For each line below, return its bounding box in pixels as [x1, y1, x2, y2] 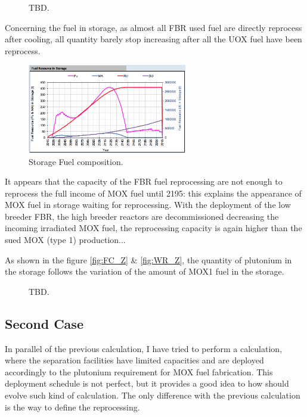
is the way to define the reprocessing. [5, 400, 140, 413]
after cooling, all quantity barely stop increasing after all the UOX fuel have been [5, 33, 302, 45]
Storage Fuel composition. [29, 155, 123, 167]
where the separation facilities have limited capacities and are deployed [5, 354, 264, 366]
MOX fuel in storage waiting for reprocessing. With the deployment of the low [5, 198, 291, 211]
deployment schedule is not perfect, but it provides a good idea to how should [5, 377, 289, 390]
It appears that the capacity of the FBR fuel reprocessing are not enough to [5, 175, 283, 188]
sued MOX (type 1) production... [5, 234, 126, 246]
